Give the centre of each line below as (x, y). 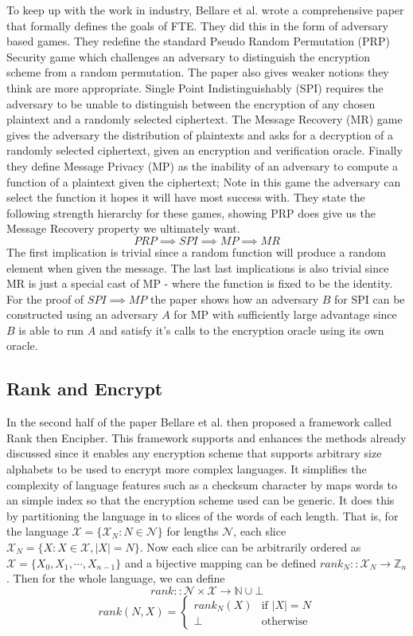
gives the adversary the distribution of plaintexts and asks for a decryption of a (200, 134)
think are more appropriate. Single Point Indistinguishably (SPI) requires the (195, 87)
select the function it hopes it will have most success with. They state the (186, 197)
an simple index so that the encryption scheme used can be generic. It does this (201, 500)
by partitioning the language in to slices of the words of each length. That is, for (203, 515)
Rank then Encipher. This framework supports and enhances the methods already (206, 437)
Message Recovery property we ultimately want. (123, 228)
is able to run (51, 330)
